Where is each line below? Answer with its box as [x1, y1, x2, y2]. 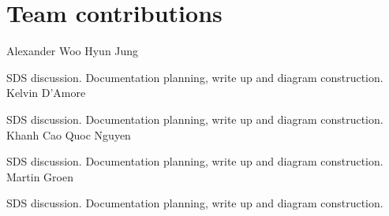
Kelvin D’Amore [6, 84, 86, 101]
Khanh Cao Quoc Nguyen [6, 126, 131, 143]
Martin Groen [6, 168, 73, 184]
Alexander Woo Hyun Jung [6, 43, 139, 59]
